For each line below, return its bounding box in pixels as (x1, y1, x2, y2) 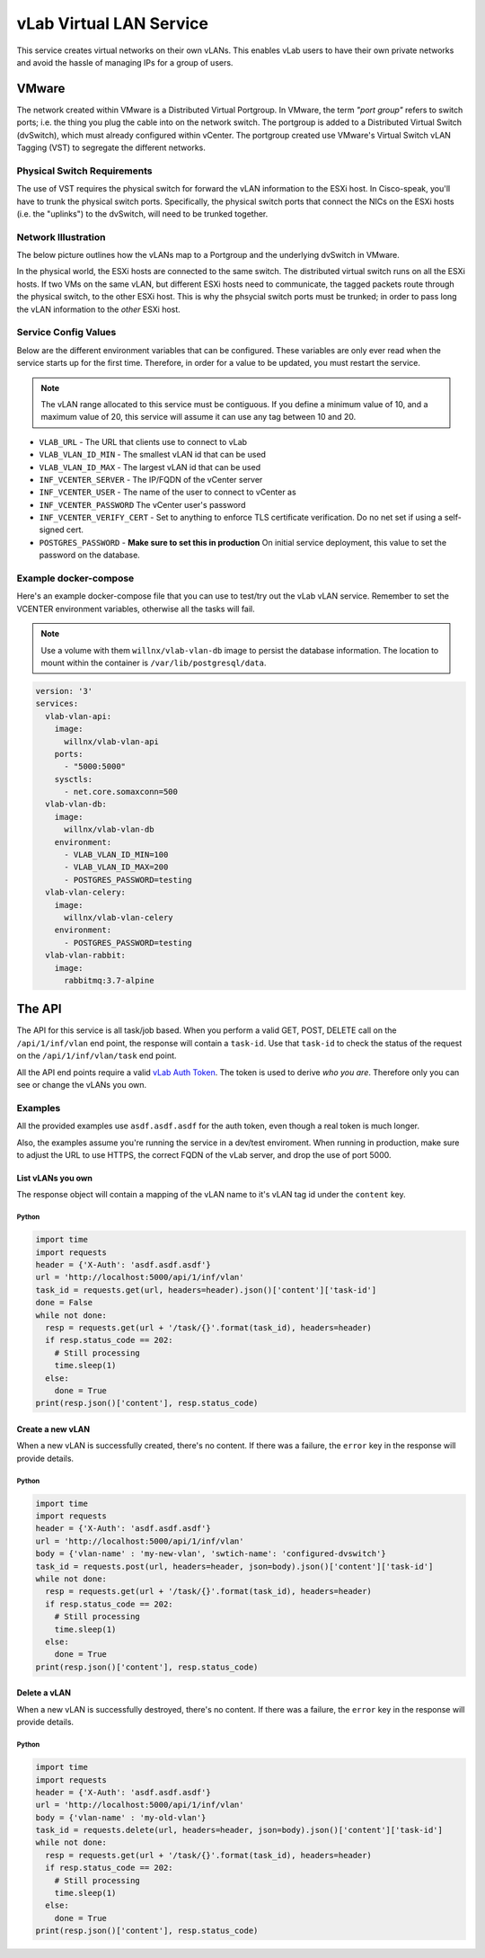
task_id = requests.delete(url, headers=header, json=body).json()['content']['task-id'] (35, 1825, 444, 1836)
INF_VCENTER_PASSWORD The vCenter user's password (39, 499, 246, 510)
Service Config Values (16, 326, 117, 339)
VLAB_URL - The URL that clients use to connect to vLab (39, 436, 247, 447)
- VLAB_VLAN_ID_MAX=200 (64, 862, 169, 872)
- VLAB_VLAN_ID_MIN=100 (64, 850, 169, 860)
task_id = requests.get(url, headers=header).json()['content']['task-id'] (35, 1285, 377, 1295)
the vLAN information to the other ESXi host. (16, 304, 181, 315)
